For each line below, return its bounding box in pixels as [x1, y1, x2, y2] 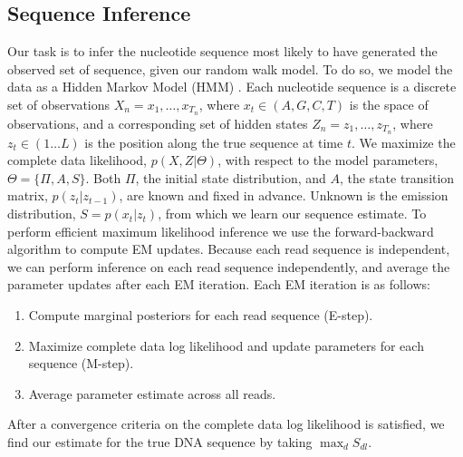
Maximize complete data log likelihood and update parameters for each [28, 335, 424, 355]
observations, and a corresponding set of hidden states [7, 113, 308, 132]
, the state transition [339, 168, 455, 187]
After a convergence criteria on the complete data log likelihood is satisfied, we [7, 414, 445, 433]
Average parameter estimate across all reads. [28, 384, 276, 403]
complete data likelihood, [7, 151, 148, 170]
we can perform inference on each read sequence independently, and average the [7, 257, 450, 276]
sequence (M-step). [28, 354, 134, 373]
